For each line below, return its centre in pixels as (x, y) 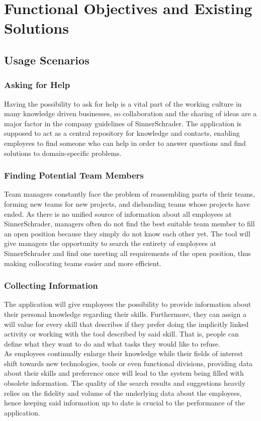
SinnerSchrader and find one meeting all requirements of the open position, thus (127, 253)
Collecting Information (51, 285)
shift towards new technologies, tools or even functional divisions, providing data (128, 363)
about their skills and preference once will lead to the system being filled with (124, 373)
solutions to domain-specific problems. (63, 153)
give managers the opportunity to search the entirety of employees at (110, 243)
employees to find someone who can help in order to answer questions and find (125, 143)
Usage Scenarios (47, 60)
